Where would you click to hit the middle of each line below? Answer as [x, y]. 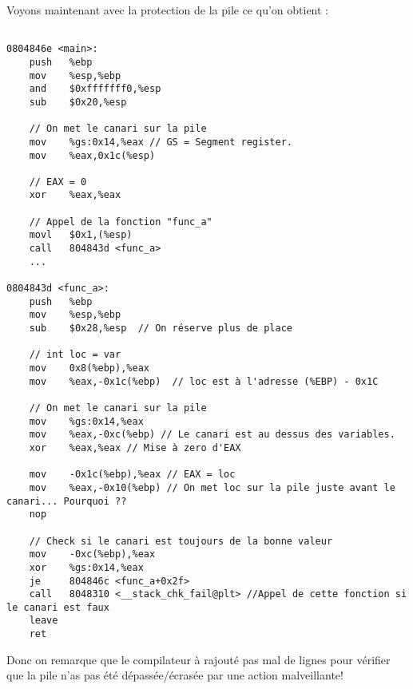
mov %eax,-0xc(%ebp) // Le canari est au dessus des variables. [212, 435]
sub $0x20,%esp [78, 102]
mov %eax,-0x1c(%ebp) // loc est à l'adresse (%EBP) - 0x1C [204, 381]
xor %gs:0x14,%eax [86, 567]
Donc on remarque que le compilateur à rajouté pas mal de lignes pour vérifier [199, 659]
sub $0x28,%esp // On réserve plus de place [161, 329]
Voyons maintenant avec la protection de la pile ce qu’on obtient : [167, 10]
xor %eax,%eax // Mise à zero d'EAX [135, 447]
